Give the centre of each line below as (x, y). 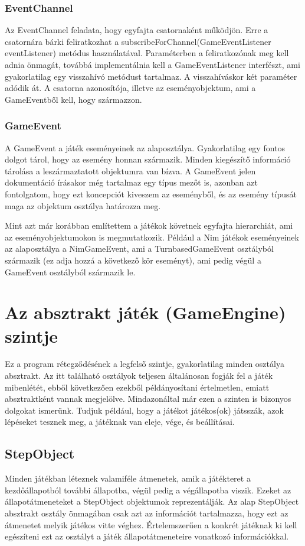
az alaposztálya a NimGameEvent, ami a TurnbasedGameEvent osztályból (139, 248)
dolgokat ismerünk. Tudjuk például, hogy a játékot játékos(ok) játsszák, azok (144, 410)
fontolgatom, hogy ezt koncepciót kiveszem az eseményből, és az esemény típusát (151, 194)
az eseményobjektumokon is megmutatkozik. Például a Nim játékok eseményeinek (152, 237)
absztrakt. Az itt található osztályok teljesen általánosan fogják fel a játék (139, 376)
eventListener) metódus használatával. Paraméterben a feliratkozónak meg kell (147, 53)
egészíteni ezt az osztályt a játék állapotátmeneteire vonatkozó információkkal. (147, 536)
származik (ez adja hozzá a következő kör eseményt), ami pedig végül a (133, 260)
